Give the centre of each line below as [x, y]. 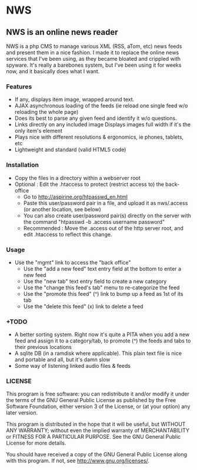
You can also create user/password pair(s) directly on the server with [107, 216]
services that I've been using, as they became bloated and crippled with [94, 59]
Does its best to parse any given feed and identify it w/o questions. [96, 118]
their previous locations [43, 347]
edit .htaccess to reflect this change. [68, 234]
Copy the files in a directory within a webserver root [78, 178]
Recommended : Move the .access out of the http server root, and [103, 228]
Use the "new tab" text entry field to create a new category [95, 281]
